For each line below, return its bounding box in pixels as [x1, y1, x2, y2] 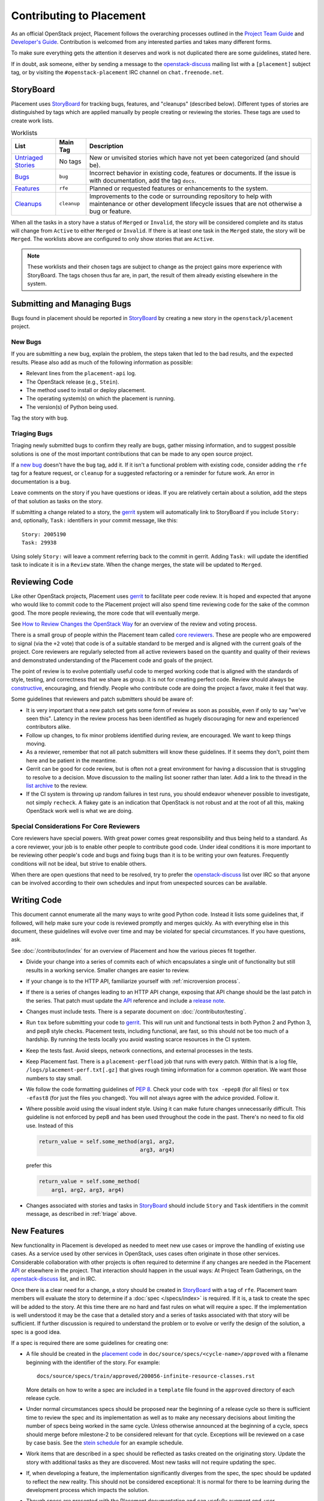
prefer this [26, 1162, 52, 1169]
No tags [59, 157, 82, 165]
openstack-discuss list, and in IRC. [11, 1275, 97, 1282]
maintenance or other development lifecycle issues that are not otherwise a [89, 199, 302, 208]
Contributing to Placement [11, 9, 146, 22]
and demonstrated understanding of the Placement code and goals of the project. [11, 656, 214, 663]
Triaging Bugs [11, 429, 53, 438]
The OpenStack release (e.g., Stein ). [26, 378, 119, 385]
